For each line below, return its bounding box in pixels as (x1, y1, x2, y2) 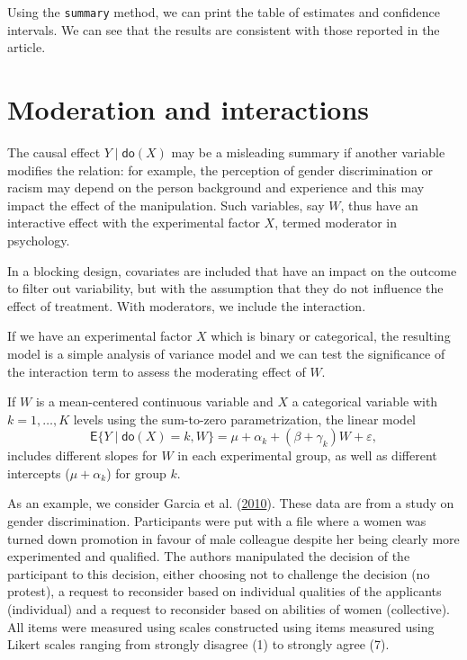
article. (7, 38, 46, 57)
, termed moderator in (274, 213, 397, 232)
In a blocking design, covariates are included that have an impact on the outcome (7, 261, 457, 280)
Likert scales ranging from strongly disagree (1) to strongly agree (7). (7, 635, 390, 654)
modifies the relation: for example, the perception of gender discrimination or (7, 160, 433, 179)
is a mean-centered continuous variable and (35, 392, 274, 411)
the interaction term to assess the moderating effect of (7, 361, 306, 380)
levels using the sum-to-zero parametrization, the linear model (73, 409, 417, 428)
